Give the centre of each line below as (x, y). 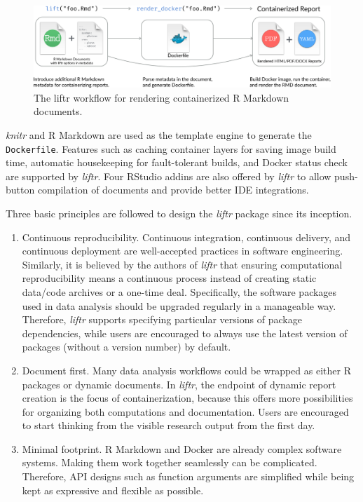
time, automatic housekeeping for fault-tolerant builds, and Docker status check (177, 162)
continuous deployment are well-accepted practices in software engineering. (183, 251)
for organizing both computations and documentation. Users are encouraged (185, 411)
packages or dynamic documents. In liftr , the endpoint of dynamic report (179, 384)
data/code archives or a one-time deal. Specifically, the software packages (179, 291)
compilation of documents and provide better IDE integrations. (173, 190)
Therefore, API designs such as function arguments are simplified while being (188, 476)
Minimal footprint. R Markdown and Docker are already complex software (182, 448)
